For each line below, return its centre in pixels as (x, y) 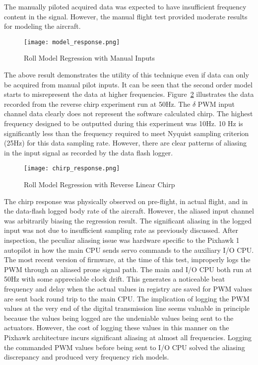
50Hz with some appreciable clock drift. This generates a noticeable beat (115, 279)
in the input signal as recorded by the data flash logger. (89, 152)
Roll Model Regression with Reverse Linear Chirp (99, 184)
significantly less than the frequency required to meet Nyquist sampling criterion (127, 133)
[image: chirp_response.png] (72, 169)
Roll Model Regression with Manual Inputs (89, 58)
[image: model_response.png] (72, 42)
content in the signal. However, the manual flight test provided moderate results (126, 16)
